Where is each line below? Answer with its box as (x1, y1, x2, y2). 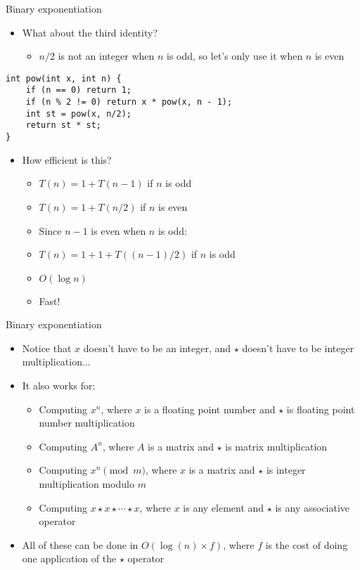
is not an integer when (58, 48, 155, 63)
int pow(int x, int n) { (6, 73, 122, 84)
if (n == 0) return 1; (25, 85, 131, 96)
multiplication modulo (39, 477, 134, 491)
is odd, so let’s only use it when (167, 48, 303, 63)
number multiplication (39, 415, 135, 430)
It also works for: (22, 378, 96, 393)
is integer (266, 462, 306, 477)
